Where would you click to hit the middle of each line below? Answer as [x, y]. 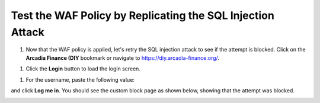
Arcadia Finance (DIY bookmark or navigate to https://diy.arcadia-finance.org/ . [122, 58]
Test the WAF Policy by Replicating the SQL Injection [143, 15]
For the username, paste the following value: [80, 79]
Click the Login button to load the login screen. [83, 69]
